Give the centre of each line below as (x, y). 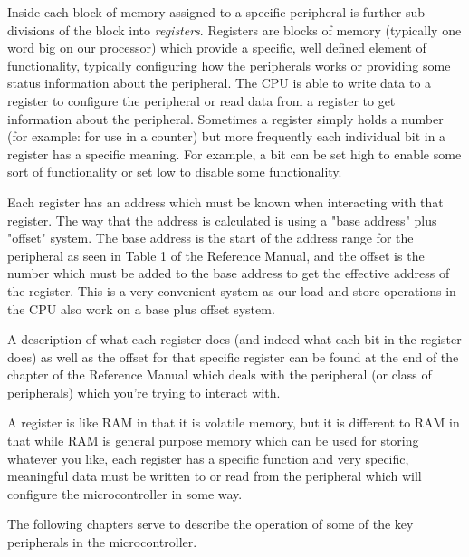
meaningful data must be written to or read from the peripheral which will (215, 476)
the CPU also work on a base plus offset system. (141, 308)
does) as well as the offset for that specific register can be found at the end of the (233, 356)
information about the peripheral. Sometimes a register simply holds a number (225, 118)
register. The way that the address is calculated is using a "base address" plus (222, 220)
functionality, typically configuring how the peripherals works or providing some (229, 65)
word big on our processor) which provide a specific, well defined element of (217, 48)
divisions (31, 29)
